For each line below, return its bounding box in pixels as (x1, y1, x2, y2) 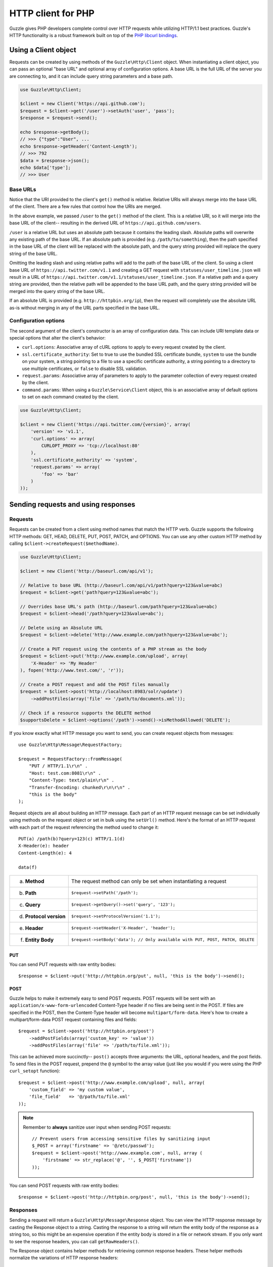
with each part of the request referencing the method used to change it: (9, 824, 159, 830)
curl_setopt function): (9, 1068, 61, 1074)
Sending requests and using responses (9, 500, 135, 509)
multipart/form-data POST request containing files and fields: (9, 1016, 137, 1022)
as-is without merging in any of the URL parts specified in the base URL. (9, 305, 160, 311)
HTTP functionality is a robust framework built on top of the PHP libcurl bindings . (9, 32, 178, 38)
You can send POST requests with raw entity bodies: (9, 1182, 119, 1188)
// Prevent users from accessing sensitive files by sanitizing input (32, 1136, 211, 1141)
